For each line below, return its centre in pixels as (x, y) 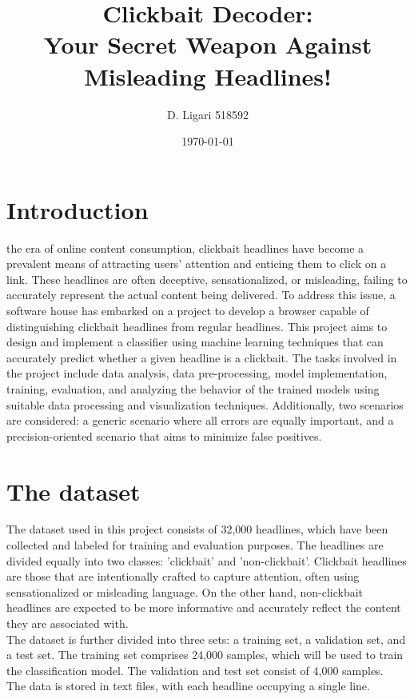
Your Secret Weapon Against (208, 44)
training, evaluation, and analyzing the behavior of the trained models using (193, 388)
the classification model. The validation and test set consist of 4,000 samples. (195, 670)
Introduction (78, 209)
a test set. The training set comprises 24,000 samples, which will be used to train (205, 655)
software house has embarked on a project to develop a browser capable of (188, 310)
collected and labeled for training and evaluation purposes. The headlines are (195, 545)
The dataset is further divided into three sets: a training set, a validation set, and (206, 639)
